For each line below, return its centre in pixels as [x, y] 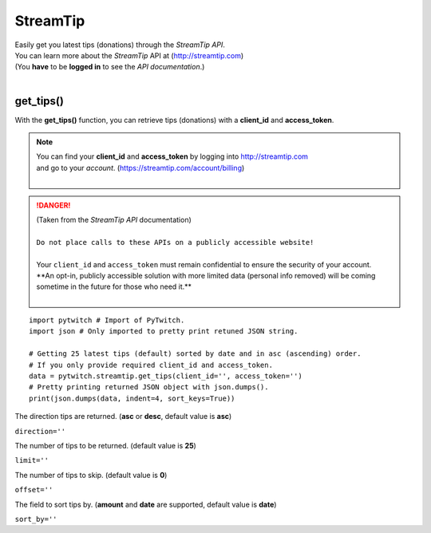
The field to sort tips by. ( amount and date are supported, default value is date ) [146, 504]
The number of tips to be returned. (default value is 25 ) [106, 446]
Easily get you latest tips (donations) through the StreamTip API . [120, 45]
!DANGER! [53, 205]
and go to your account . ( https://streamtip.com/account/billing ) [140, 168]
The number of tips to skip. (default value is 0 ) [91, 475]
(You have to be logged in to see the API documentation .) [110, 67]
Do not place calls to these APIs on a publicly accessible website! [175, 242]
